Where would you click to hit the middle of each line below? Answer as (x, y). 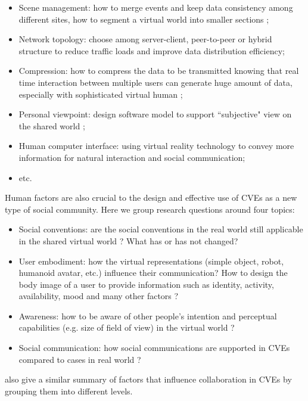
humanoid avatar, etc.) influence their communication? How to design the (153, 273)
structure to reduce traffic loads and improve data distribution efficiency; (152, 50)
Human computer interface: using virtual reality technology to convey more (156, 146)
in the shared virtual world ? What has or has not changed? (128, 240)
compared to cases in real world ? (80, 359)
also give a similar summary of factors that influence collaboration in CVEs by (148, 379)
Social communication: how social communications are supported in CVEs (154, 348)
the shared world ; (52, 125)
